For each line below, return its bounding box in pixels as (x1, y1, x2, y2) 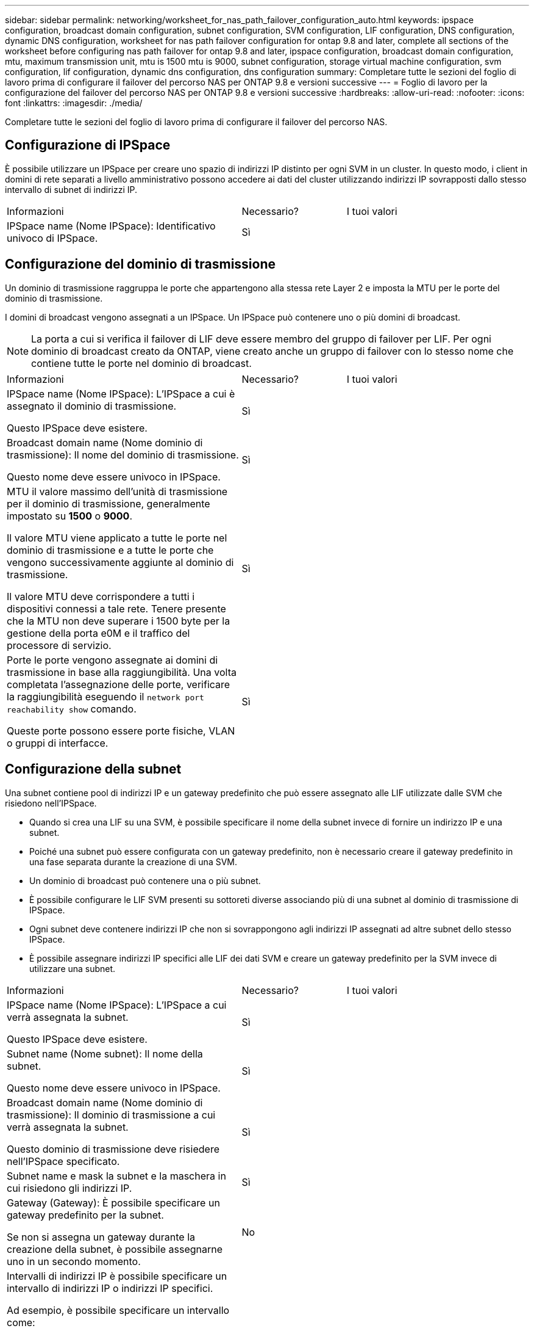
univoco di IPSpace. (7, 231, 98, 244)
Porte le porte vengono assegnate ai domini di (7, 653, 218, 666)
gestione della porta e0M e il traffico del (7, 626, 190, 639)
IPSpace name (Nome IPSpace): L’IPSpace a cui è (7, 387, 235, 400)
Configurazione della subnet (5, 761, 182, 777)
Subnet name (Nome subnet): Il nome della (7, 1047, 203, 1060)
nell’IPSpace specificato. (7, 1155, 120, 1167)
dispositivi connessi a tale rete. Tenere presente (7, 602, 226, 615)
